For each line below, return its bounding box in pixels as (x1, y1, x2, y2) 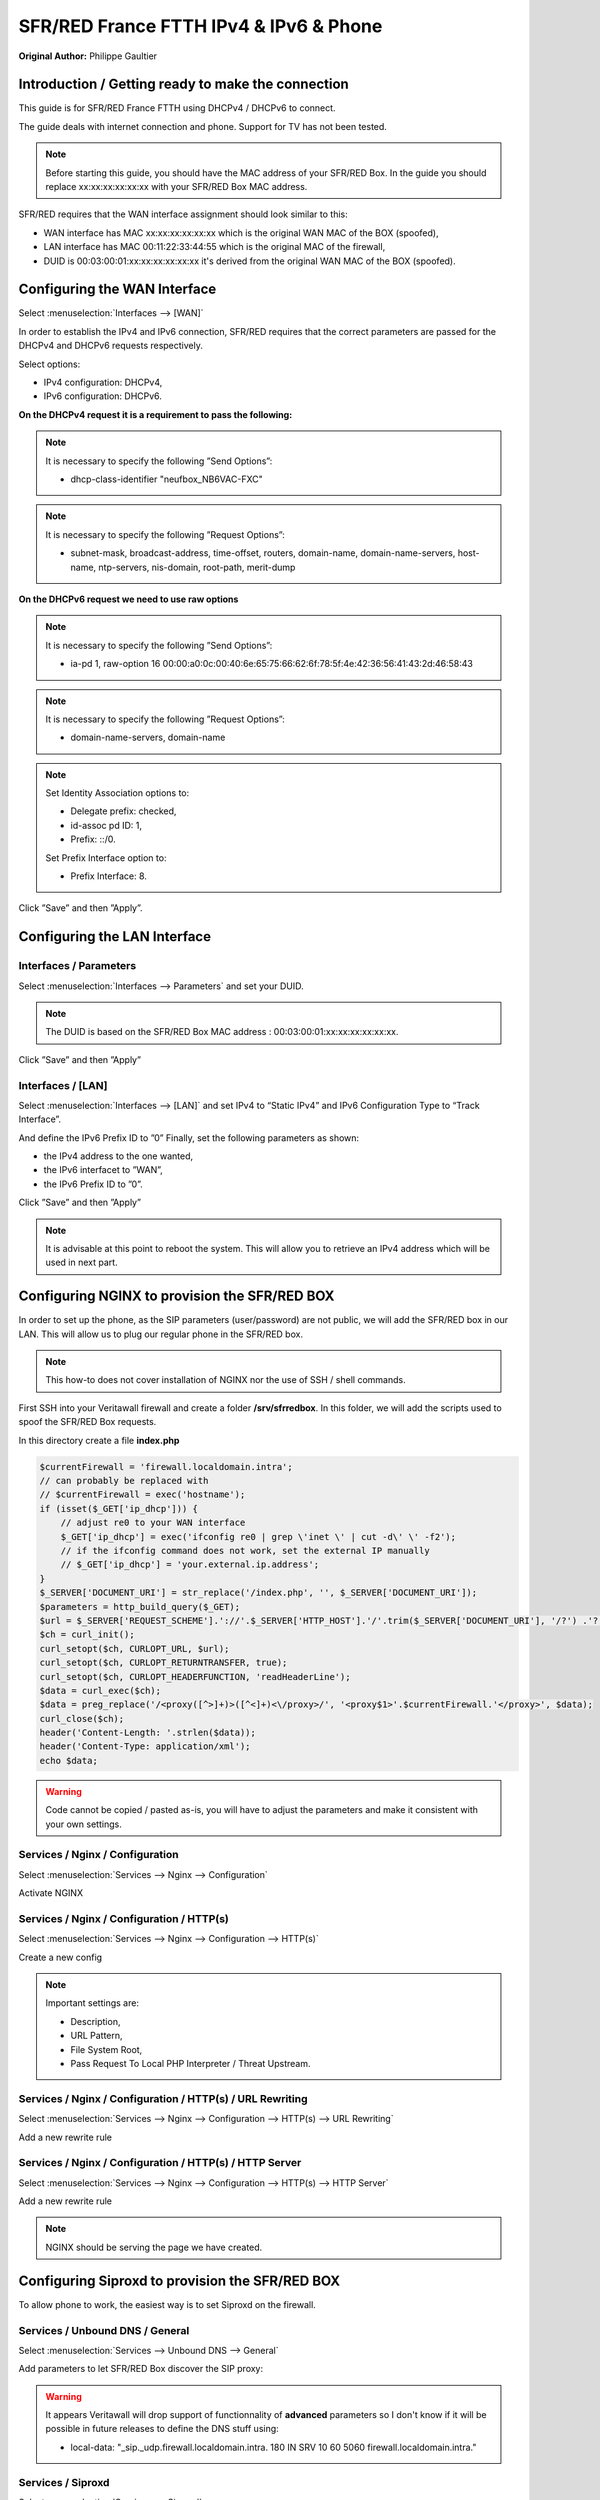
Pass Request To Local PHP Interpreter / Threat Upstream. (70, 2058, 311, 2070)
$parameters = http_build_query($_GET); (39, 1601, 240, 1612)
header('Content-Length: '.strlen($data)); (39, 1727, 257, 1739)
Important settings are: (45, 1997, 140, 2009)
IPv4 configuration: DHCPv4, (43, 376, 163, 389)
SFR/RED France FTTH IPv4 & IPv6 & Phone (18, 15, 383, 37)
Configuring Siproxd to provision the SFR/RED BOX (18, 2272, 341, 2289)
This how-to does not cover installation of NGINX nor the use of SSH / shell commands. (45, 1374, 406, 1386)
